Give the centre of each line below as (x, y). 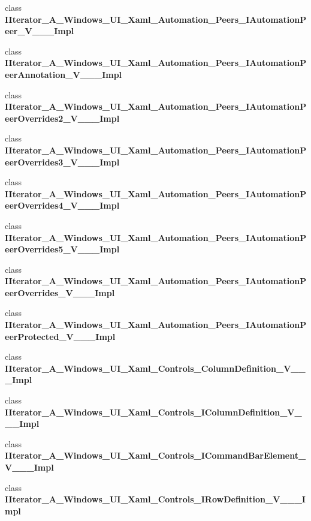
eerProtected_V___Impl (60, 336)
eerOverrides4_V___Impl (62, 205)
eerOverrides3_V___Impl (62, 162)
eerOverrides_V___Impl (60, 292)
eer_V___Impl (40, 31)
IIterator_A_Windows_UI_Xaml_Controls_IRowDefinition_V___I (155, 499)
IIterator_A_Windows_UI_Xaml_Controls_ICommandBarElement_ (155, 455)
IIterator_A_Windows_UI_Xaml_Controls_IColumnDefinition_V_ (153, 412)
